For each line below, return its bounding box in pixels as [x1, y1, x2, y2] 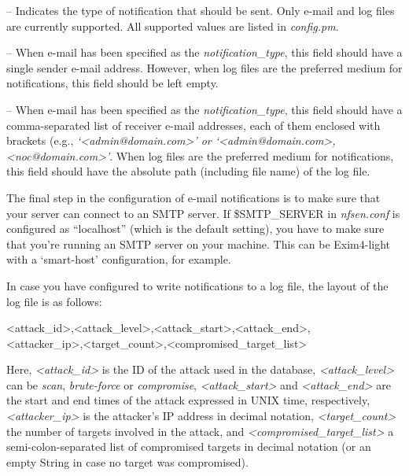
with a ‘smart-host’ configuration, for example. [6, 251, 231, 268]
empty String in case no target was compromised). [6, 453, 249, 470]
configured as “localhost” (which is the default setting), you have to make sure [6, 220, 385, 237]
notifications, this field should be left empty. [6, 75, 219, 91]
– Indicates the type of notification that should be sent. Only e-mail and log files [6, 2, 395, 18]
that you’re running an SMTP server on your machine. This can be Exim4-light [6, 235, 391, 252]
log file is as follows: [6, 293, 102, 309]
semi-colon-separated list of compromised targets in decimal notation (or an [6, 438, 371, 455]
